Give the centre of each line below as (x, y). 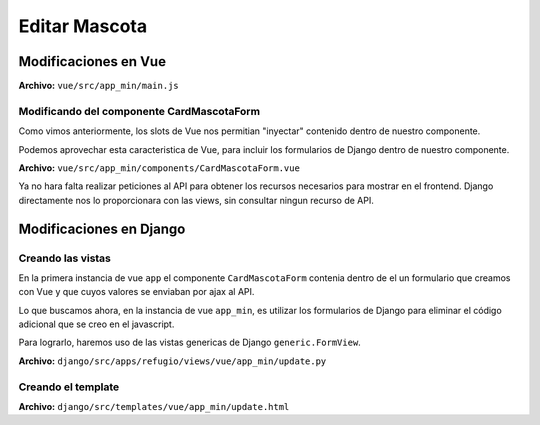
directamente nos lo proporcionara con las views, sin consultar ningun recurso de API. (196, 200)
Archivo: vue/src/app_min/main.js (98, 86)
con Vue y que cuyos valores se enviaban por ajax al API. (136, 292)
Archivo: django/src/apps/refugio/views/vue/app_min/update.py (172, 361)
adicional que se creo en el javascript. (96, 324)
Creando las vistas (65, 258)
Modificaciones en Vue (92, 61)
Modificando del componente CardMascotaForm (139, 111)
